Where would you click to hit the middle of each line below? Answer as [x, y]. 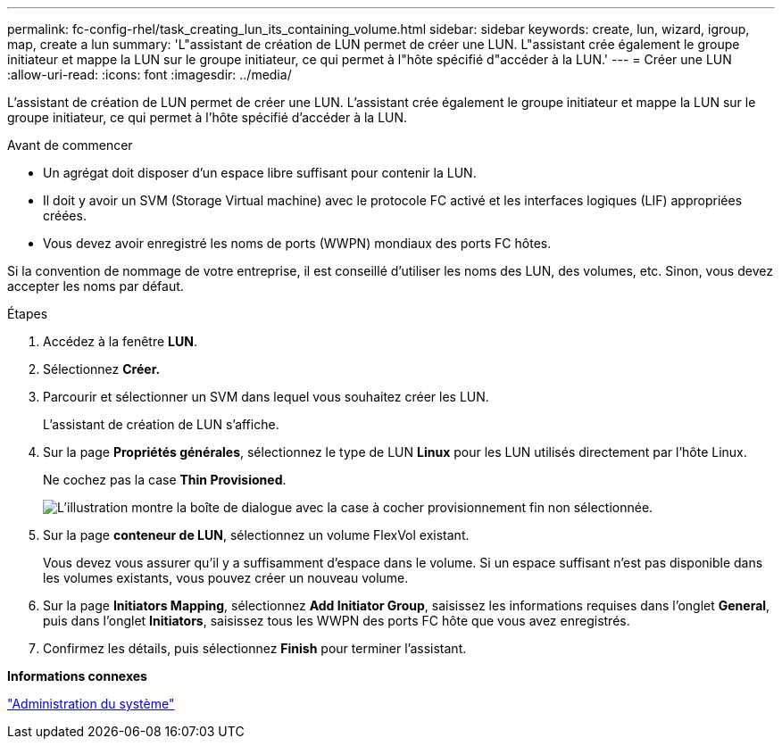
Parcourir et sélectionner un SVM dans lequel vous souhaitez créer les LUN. [266, 397]
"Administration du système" [91, 704]
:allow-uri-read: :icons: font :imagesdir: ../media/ [150, 75]
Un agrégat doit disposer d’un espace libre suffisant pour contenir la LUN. [260, 173]
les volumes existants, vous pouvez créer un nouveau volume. [226, 578]
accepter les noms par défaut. [96, 286]
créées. [65, 216]
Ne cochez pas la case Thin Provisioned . [165, 480]
